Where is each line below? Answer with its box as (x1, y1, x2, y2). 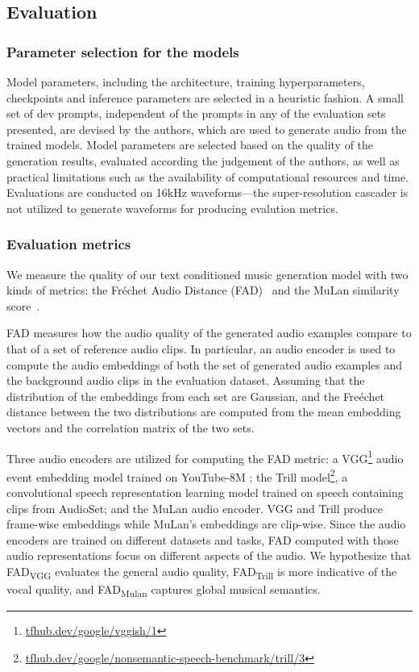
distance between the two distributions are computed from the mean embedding (6, 403, 401, 420)
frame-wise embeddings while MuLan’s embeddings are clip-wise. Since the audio (6, 515, 406, 532)
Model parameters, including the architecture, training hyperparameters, (6, 73, 365, 90)
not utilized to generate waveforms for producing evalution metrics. (6, 199, 338, 216)
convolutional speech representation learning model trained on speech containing (6, 484, 404, 500)
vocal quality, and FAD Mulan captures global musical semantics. (6, 581, 321, 599)
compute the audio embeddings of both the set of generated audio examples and (6, 356, 403, 373)
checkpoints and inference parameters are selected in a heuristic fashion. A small (6, 89, 404, 106)
